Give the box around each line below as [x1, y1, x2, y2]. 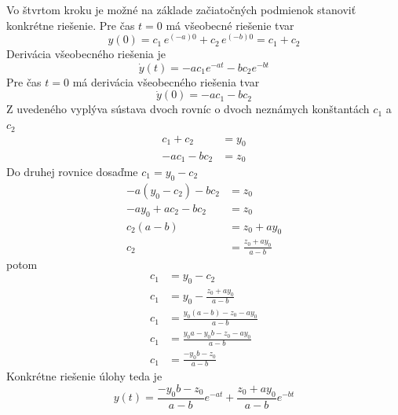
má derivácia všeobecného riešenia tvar [72, 73, 260, 90]
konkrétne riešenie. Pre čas [6, 17, 135, 33]
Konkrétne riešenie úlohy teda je [6, 368, 162, 384]
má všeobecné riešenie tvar [166, 17, 294, 33]
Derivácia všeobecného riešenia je [6, 46, 166, 62]
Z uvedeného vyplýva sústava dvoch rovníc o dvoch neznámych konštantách [6, 101, 370, 117]
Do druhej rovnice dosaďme [6, 163, 138, 179]
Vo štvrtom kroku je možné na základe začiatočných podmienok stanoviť [6, 2, 356, 17]
